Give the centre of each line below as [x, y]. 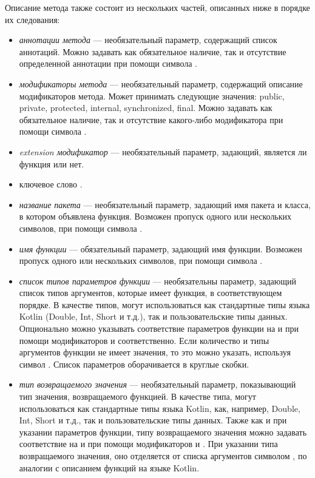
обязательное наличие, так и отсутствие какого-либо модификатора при [151, 119]
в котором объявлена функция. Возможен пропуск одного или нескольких [155, 216]
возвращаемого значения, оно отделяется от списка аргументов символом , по [163, 456]
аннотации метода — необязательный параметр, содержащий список [148, 40]
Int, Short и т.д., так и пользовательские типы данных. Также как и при [153, 420]
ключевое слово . [51, 184]
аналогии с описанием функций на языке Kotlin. [109, 467]
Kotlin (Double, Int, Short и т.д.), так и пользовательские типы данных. [153, 316]
